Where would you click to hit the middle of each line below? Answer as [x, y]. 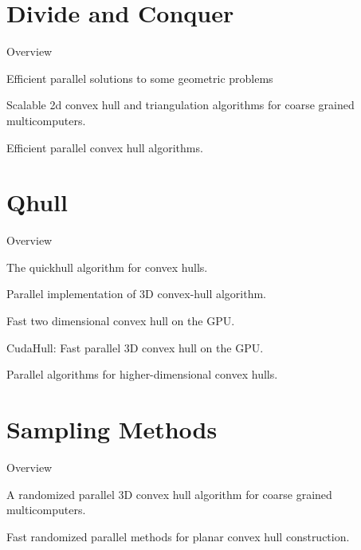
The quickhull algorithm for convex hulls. [107, 267]
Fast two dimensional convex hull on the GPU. [121, 320]
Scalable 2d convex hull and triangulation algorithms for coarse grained [180, 105]
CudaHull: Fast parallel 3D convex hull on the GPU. [135, 347]
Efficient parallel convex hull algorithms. [105, 147]
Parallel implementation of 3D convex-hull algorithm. [136, 294]
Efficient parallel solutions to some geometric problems [140, 78]
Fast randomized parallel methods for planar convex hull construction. [178, 536]
